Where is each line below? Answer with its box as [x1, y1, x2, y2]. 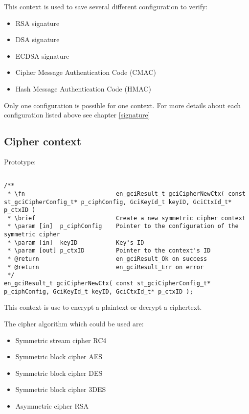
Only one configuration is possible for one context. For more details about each [4, 100, 241, 110]
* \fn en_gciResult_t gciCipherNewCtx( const [7, 190, 246, 197]
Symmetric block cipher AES [15, 351, 103, 362]
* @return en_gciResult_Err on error [7, 263, 204, 271]
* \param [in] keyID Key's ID [7, 239, 144, 246]
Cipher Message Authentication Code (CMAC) [15, 67, 156, 77]
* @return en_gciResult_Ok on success [7, 255, 207, 263]
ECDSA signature [15, 50, 69, 61]
